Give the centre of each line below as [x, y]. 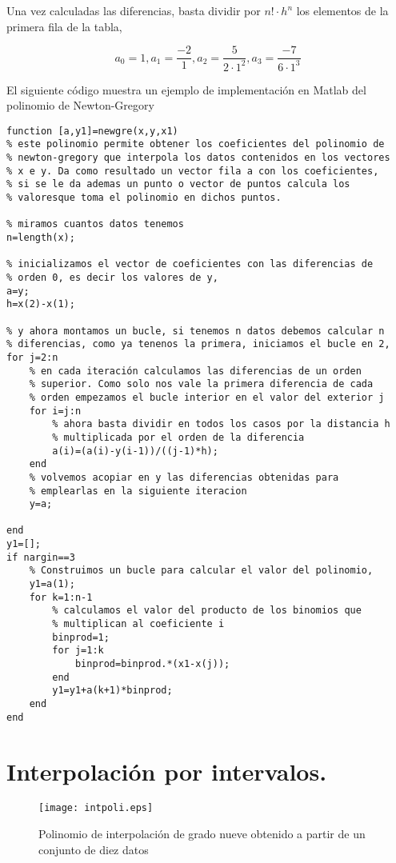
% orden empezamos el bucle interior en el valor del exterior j [207, 397]
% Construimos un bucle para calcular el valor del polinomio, [201, 571]
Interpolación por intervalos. [167, 771]
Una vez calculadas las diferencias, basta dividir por [134, 10]
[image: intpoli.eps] [96, 808]
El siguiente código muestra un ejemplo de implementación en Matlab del [186, 89]
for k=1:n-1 [61, 597]
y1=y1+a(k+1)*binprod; [112, 691]
